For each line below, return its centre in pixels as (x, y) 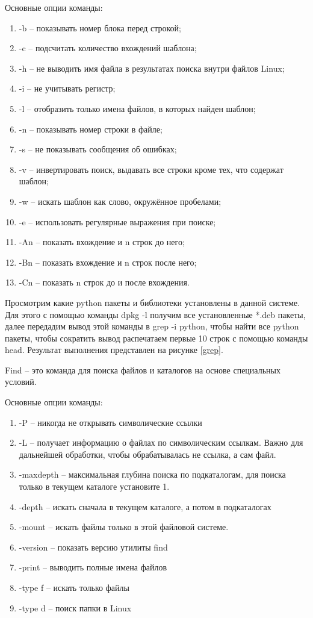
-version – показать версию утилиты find (93, 547)
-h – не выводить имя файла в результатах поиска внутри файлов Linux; (152, 68)
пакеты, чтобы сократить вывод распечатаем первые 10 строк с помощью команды (156, 338)
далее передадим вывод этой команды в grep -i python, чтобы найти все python (152, 326)
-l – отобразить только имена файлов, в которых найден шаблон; (137, 108)
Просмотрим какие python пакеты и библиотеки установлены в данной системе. (153, 302)
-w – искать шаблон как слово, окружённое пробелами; (120, 201)
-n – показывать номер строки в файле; (91, 129)
